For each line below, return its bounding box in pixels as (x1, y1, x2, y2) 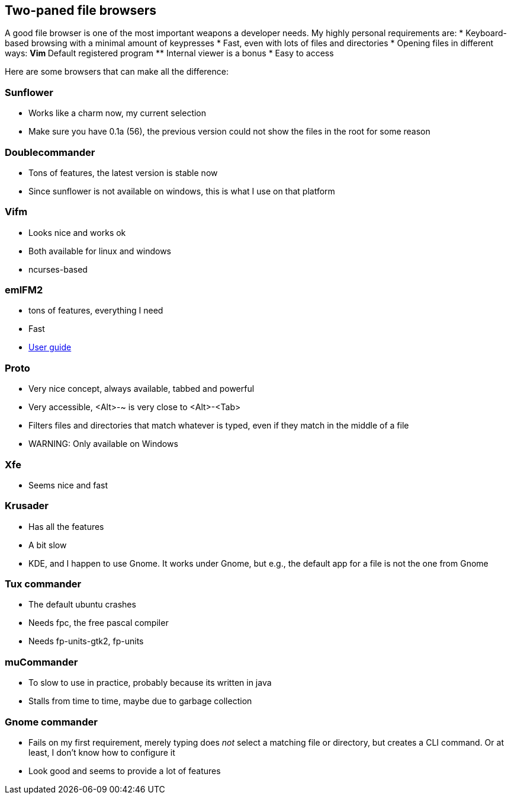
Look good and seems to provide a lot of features (28, 765, 221, 776)
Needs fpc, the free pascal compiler (28, 618, 169, 628)
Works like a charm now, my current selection (28, 108, 207, 119)
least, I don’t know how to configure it (28, 747, 175, 758)
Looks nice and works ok (28, 227, 126, 238)
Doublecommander (5, 146, 95, 158)
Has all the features (28, 521, 104, 532)
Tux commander (5, 578, 82, 590)
